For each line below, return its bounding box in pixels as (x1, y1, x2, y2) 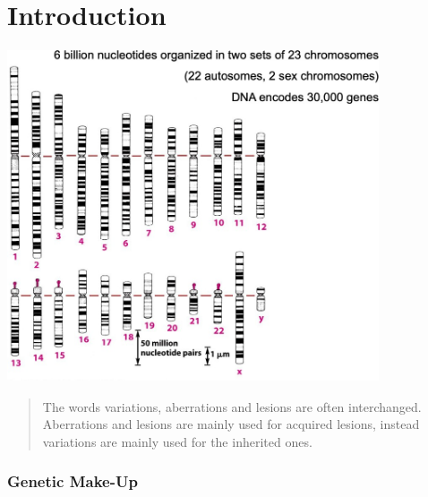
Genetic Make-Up (7, 470, 138, 493)
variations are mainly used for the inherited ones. (42, 432, 312, 450)
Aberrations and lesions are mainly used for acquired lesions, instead (42, 415, 420, 433)
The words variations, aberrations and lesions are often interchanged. (42, 397, 422, 416)
